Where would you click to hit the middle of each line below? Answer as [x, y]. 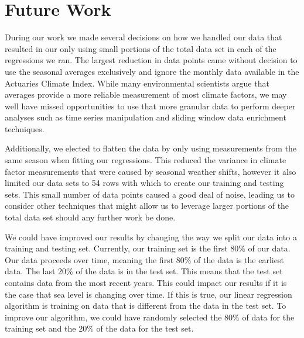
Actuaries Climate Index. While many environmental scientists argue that [137, 83]
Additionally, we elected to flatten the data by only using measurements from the [151, 148]
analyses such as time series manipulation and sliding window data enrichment [146, 117]
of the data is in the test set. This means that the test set [179, 271]
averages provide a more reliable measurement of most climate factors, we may [146, 94]
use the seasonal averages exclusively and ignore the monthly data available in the [152, 71]
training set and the [40, 328]
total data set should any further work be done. [90, 217]
